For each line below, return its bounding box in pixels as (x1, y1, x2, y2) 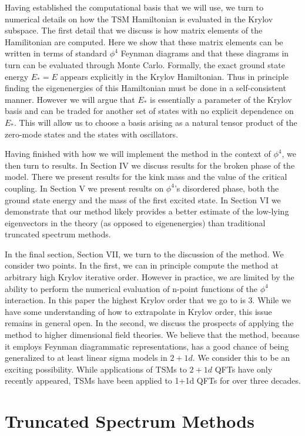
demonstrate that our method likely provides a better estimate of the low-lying (5, 205, 289, 217)
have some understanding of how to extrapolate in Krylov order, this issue (5, 305, 272, 317)
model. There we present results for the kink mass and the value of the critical (5, 170, 287, 183)
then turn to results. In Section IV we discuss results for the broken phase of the (5, 159, 295, 171)
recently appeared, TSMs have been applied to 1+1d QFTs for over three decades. (5, 374, 301, 387)
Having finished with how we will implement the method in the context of (5, 147, 271, 160)
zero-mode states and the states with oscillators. (5, 128, 178, 140)
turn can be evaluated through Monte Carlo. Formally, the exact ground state (5, 58, 285, 71)
